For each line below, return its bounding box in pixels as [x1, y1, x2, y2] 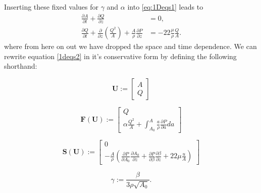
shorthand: [4, 61, 37, 71]
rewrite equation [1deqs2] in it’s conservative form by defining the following [4, 51, 237, 61]
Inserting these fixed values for [4, 2, 98, 12]
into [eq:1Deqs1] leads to [127, 2, 203, 12]
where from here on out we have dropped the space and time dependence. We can [4, 41, 257, 52]
